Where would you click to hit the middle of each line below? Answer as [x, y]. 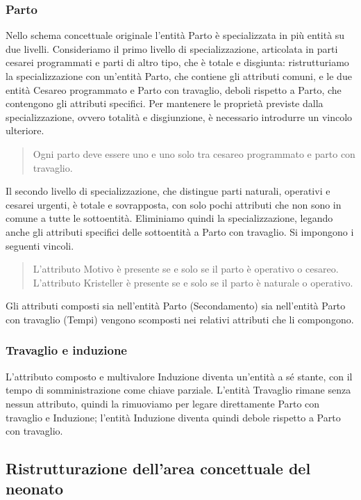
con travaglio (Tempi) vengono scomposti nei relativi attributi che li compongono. [180, 319]
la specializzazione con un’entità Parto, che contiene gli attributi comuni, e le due [179, 76]
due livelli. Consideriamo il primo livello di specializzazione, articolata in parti [172, 48]
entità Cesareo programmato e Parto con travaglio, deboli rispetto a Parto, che [174, 89]
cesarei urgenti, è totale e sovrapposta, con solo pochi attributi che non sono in [174, 204]
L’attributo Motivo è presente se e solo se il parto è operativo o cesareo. [186, 269]
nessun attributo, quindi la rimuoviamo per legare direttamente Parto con [163, 403]
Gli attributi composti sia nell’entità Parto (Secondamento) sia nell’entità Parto [176, 306]
